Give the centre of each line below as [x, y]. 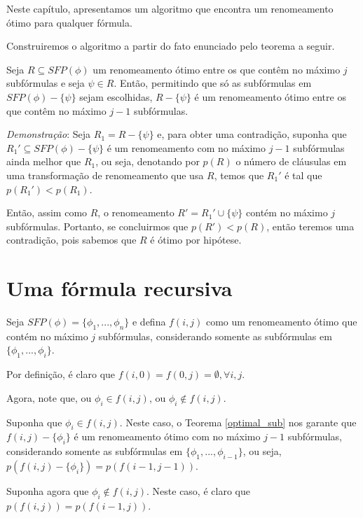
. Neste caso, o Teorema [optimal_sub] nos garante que [238, 422]
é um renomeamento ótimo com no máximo [167, 436]
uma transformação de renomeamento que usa [105, 175]
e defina [149, 322]
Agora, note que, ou [49, 397]
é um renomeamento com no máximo [186, 147]
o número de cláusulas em [291, 161]
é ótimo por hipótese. [196, 240]
